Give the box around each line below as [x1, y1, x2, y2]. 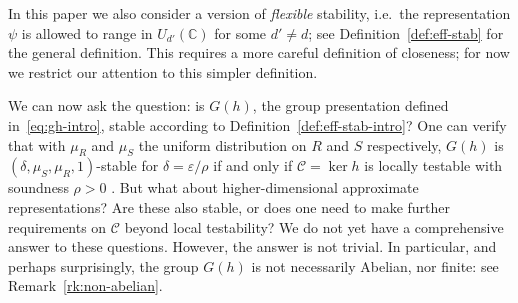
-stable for [96, 155, 159, 176]
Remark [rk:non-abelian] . [8, 275, 163, 296]
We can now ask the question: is [8, 95, 205, 116]
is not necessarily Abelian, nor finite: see [251, 255, 499, 276]
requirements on [8, 216, 107, 237]
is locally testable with [364, 155, 503, 176]
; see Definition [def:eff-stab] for [308, 22, 504, 43]
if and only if [213, 155, 293, 176]
